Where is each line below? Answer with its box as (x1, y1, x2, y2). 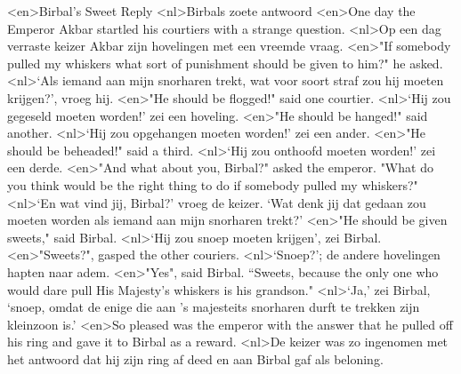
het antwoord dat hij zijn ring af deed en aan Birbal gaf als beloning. (7, 349, 384, 368)
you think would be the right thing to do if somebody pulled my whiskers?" (7, 175, 418, 194)
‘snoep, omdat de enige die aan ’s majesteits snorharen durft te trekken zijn (7, 298, 420, 316)
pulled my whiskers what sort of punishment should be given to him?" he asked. (7, 53, 443, 72)
